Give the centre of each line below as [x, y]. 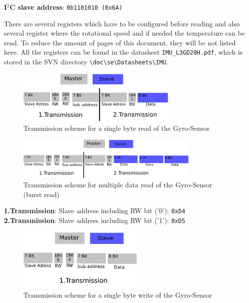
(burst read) [42, 194]
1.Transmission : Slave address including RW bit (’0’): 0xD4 [95, 211]
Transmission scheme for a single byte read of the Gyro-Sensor [117, 128]
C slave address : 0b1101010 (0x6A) [66, 7]
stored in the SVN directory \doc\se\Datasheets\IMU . [86, 62]
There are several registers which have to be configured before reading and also [122, 23]
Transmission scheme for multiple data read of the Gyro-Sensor [118, 185]
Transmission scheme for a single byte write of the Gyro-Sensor [118, 295]
